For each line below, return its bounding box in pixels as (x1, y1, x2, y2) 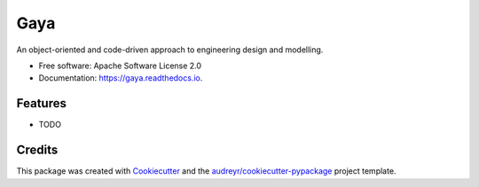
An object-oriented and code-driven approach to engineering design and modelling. (16, 44, 324, 55)
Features (16, 96, 67, 111)
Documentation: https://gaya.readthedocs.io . (38, 73, 203, 83)
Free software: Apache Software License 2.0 (38, 60, 202, 71)
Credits (16, 143, 59, 158)
